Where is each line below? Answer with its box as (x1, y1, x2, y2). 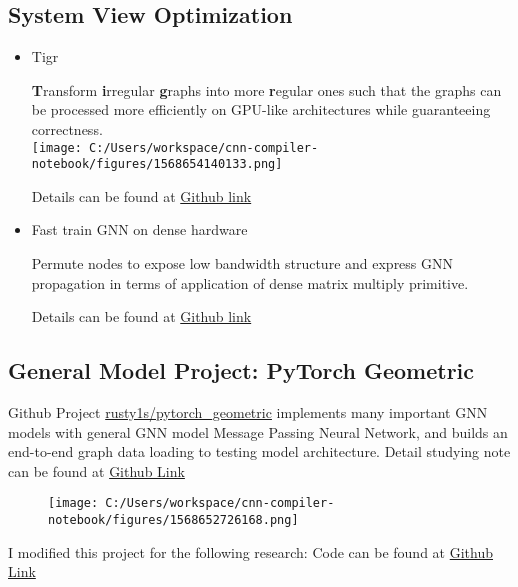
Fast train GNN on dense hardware (31, 219, 248, 240)
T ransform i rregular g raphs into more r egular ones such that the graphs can (31, 79, 502, 100)
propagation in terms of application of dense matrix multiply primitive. (31, 272, 469, 293)
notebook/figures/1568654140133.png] (31, 157, 283, 172)
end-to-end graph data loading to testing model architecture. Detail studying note (8, 441, 511, 462)
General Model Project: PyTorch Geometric (8, 355, 475, 386)
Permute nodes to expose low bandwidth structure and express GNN (31, 253, 454, 274)
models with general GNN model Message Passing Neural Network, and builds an (8, 421, 508, 442)
